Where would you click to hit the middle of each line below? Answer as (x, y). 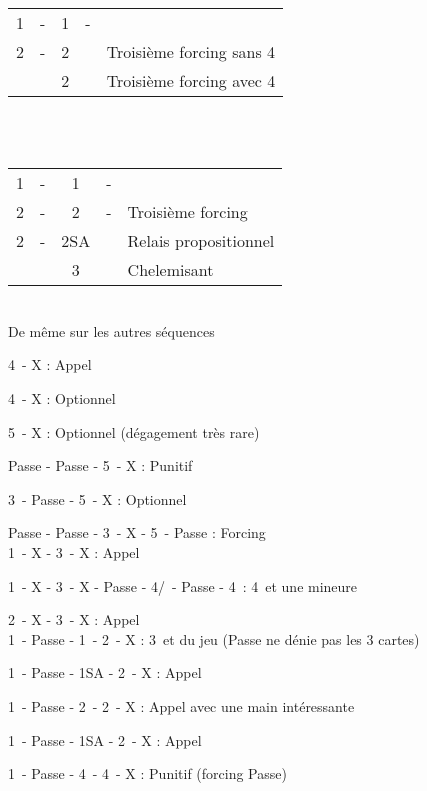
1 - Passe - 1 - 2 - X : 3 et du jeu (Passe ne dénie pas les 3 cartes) (214, 638)
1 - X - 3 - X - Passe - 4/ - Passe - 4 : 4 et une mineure (183, 585)
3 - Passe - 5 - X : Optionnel (97, 498)
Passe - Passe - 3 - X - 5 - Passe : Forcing (137, 532)
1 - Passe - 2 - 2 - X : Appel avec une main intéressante (181, 705)
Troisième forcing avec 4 (191, 80)
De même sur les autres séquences (111, 330)
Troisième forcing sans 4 (191, 51)
